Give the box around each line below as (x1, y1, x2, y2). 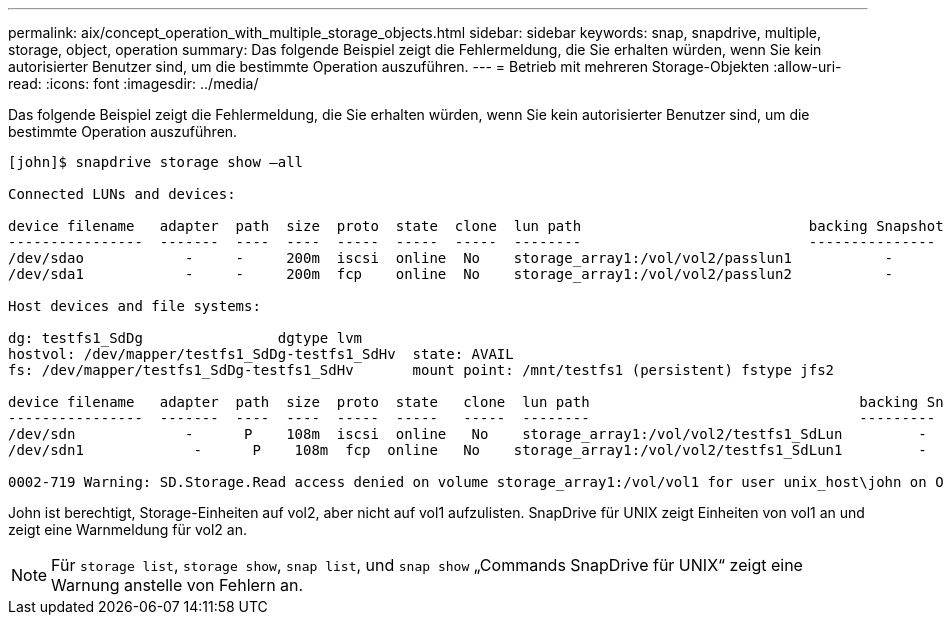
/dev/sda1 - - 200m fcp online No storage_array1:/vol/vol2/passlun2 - (8, 266, 894, 282)
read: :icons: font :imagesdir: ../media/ (8, 75, 259, 92)
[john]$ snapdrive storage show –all (8, 154, 304, 170)
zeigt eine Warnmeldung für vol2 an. (8, 521, 247, 538)
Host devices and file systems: (8, 298, 261, 314)
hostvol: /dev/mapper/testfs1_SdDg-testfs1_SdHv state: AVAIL (8, 346, 514, 362)
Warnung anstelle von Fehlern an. (51, 575, 304, 595)
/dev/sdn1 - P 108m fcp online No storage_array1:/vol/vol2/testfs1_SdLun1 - (8, 442, 927, 458)
